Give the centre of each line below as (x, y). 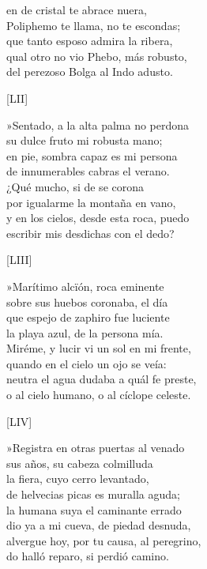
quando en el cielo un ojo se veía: (87, 363)
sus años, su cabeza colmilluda (80, 463)
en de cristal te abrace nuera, (77, 9)
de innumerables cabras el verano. (88, 171)
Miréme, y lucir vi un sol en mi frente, (99, 348)
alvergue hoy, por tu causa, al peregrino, (104, 540)
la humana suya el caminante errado (94, 509)
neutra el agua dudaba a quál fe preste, (102, 379)
